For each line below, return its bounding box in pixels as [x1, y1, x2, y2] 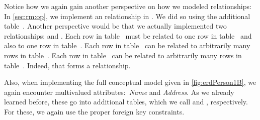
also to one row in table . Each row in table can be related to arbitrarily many [4, 40, 250, 51]
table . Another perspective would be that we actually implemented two [4, 21, 227, 31]
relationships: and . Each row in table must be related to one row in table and [4, 30, 252, 41]
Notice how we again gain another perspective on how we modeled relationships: [4, 1, 251, 11]
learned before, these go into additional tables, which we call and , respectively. [4, 96, 248, 107]
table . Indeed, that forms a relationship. [4, 60, 131, 70]
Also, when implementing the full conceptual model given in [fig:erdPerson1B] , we [4, 77, 256, 87]
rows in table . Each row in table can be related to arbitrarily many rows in [4, 50, 242, 60]
